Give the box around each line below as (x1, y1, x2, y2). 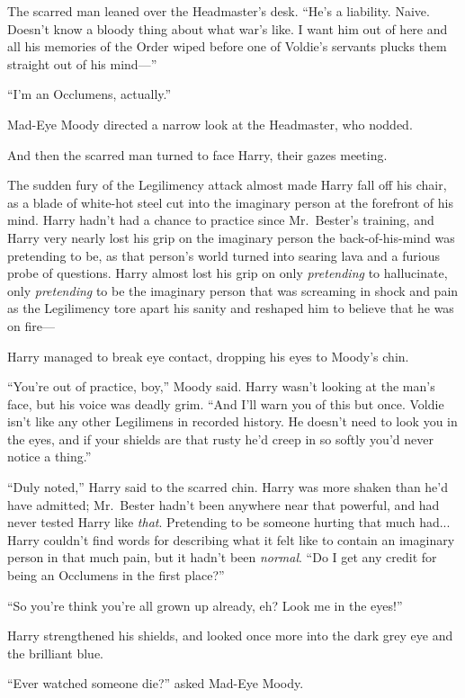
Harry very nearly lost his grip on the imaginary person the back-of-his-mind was (7, 228, 455, 246)
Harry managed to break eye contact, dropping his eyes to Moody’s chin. (7, 346, 409, 365)
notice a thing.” (7, 447, 92, 466)
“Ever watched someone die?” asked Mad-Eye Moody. (7, 674, 304, 693)
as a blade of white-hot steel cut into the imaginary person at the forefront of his (7, 192, 453, 211)
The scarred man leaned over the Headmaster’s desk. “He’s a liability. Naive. (7, 2, 430, 20)
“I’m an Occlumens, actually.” (7, 85, 172, 103)
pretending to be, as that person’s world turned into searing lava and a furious (7, 246, 440, 264)
